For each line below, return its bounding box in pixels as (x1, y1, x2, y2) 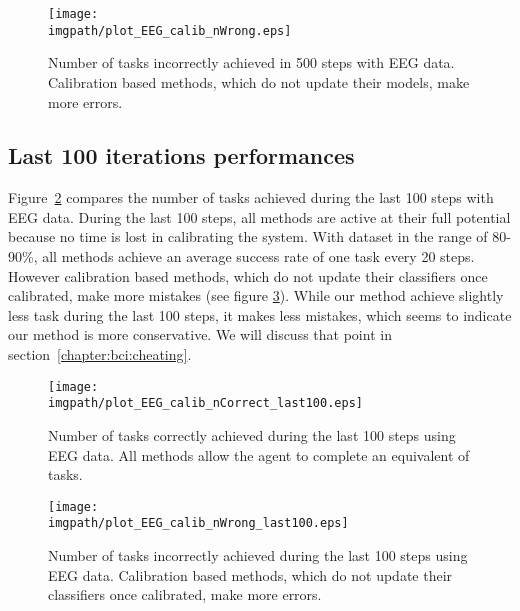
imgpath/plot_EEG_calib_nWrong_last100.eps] (48, 516, 349, 531)
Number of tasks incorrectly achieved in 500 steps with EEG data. (48, 52, 455, 73)
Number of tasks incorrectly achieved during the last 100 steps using (48, 545, 468, 566)
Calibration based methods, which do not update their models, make (48, 71, 470, 92)
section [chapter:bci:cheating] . (8, 344, 192, 365)
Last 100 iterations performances (8, 140, 355, 171)
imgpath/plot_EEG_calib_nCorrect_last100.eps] (48, 396, 363, 411)
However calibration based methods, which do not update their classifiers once (8, 265, 488, 286)
